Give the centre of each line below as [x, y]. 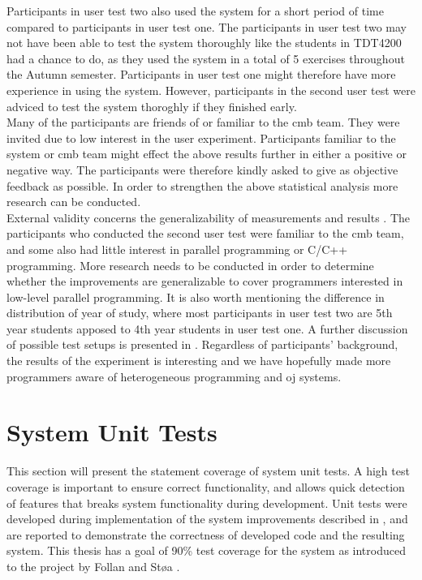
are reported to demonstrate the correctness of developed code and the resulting [206, 534]
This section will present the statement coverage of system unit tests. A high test [208, 471]
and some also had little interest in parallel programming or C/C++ [177, 249]
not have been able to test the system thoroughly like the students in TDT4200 [204, 43]
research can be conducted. [74, 202]
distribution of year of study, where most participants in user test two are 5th [200, 313]
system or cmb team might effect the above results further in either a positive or [207, 154]
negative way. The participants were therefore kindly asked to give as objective [202, 169]
